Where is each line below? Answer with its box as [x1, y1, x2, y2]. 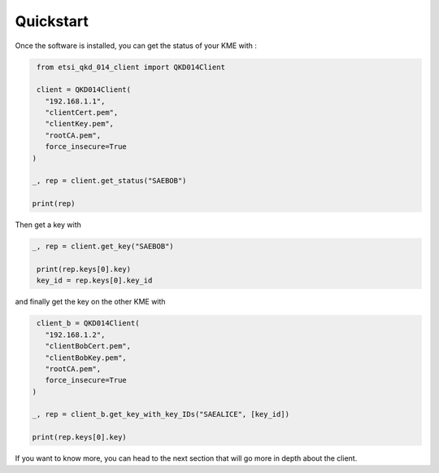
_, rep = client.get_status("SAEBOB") [32, 176, 187, 186]
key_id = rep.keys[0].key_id [37, 276, 153, 285]
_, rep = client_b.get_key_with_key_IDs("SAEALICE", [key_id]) [32, 409, 290, 419]
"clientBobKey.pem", [45, 353, 128, 362]
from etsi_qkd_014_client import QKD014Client [37, 62, 225, 72]
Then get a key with [15, 220, 81, 230]
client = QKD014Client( [37, 85, 132, 94]
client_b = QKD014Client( [37, 318, 140, 328]
